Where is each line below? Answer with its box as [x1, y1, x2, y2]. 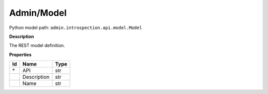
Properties [9, 52, 32, 58]
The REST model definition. [9, 42, 66, 49]
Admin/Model [9, 7, 67, 18]
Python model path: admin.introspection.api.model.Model [9, 25, 142, 31]
